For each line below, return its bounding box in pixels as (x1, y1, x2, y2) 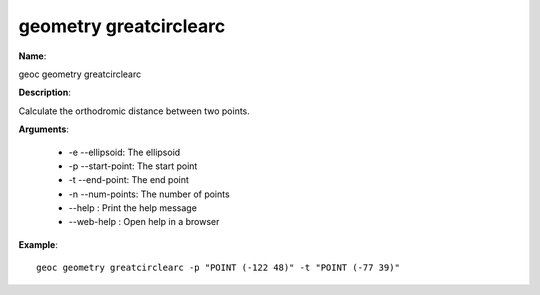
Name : (18, 50, 47, 62)
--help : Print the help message (68, 202, 197, 214)
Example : (18, 238, 59, 250)
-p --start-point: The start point (68, 160, 198, 172)
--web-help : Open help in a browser (68, 216, 220, 228)
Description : (18, 86, 72, 99)
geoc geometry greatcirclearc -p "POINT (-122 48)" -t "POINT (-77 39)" (36, 262, 400, 274)
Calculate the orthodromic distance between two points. (18, 105, 250, 117)
